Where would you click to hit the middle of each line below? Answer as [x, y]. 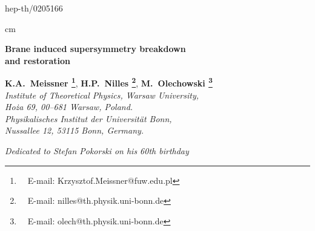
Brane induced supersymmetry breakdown [95, 49]
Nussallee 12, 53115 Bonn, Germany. [75, 130]
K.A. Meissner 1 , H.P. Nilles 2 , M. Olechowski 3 [109, 82]
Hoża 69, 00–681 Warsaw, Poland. [69, 107]
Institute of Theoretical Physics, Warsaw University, [102, 95]
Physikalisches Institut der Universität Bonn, [88, 118]
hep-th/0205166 [34, 8]
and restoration [38, 60]
